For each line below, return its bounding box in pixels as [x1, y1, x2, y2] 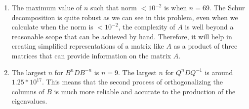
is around [205, 67, 233, 77]
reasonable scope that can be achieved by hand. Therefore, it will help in [11, 31, 232, 41]
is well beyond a [185, 22, 234, 32]
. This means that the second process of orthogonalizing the [41, 77, 223, 87]
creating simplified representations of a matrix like [11, 41, 164, 51]
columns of [11, 86, 44, 96]
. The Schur [209, 2, 245, 12]
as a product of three [173, 41, 238, 51]
